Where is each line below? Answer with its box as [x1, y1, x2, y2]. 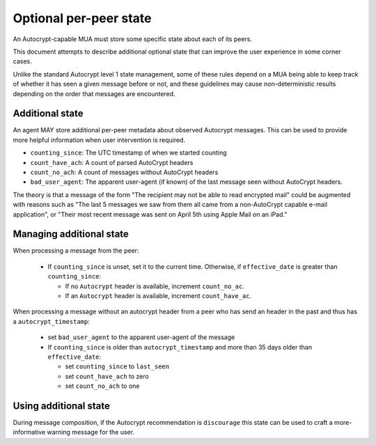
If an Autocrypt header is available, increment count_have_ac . [65, 292, 252, 299]
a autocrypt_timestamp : [13, 317, 91, 325]
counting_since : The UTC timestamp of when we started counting [30, 148, 227, 157]
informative [13, 428, 46, 437]
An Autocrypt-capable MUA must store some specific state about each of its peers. [13, 35, 253, 43]
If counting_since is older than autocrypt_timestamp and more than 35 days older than [47, 343, 313, 351]
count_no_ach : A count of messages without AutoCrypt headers [30, 168, 219, 176]
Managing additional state [13, 228, 129, 240]
